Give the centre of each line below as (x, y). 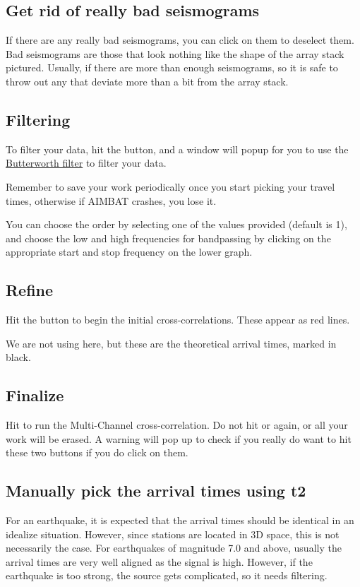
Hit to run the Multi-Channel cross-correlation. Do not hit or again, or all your (177, 425)
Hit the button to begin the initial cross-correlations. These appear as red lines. (178, 320)
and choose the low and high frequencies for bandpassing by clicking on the (168, 238)
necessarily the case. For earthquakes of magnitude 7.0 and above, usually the (174, 548)
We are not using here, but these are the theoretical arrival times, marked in (171, 343)
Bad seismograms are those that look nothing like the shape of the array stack (175, 53)
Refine (30, 290)
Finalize (35, 395)
